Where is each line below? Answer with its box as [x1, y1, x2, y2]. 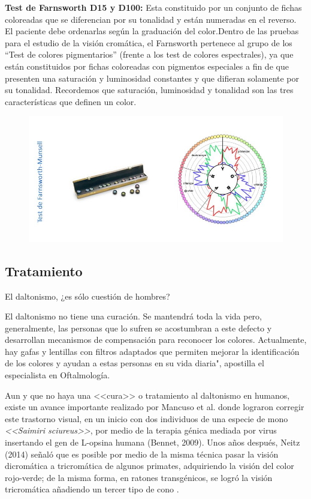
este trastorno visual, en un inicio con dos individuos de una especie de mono [5, 412, 288, 425]
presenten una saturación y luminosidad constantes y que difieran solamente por [5, 71, 300, 84]
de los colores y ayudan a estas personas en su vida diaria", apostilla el [5, 357, 264, 369]
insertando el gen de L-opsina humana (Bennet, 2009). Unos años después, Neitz [5, 436, 300, 449]
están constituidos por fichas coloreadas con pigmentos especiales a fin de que [5, 59, 289, 72]
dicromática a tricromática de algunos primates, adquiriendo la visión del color [5, 459, 294, 472]
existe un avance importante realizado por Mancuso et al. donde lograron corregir [5, 401, 304, 413]
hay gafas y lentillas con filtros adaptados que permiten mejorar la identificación [5, 345, 300, 357]
